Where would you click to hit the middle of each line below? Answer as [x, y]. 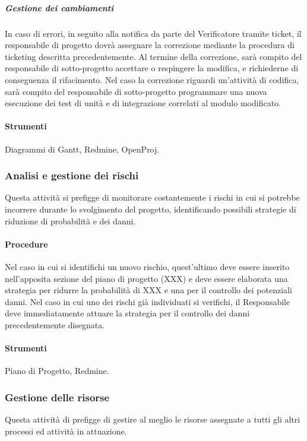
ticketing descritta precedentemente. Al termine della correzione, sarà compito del [153, 56]
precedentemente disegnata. [55, 324]
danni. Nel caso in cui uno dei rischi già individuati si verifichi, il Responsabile [148, 301]
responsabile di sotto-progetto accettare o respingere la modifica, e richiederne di [152, 68]
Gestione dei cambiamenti [59, 7]
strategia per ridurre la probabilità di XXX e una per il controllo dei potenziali [148, 290]
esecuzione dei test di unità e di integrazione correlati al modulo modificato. [143, 103]
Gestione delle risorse [57, 397]
